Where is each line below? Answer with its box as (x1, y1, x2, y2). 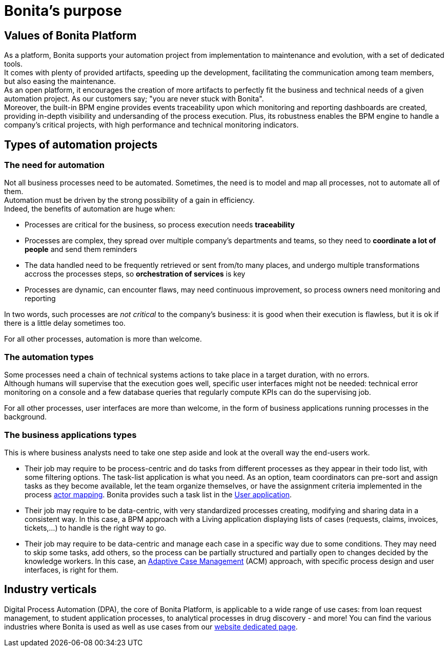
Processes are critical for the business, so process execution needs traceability (25, 220, 295, 229)
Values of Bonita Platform (4, 29, 137, 42)
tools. (4, 59, 23, 69)
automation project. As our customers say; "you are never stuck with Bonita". (4, 94, 264, 103)
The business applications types (4, 429, 137, 440)
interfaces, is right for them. (25, 565, 118, 574)
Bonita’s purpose (4, 2, 122, 19)
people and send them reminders (25, 245, 137, 254)
